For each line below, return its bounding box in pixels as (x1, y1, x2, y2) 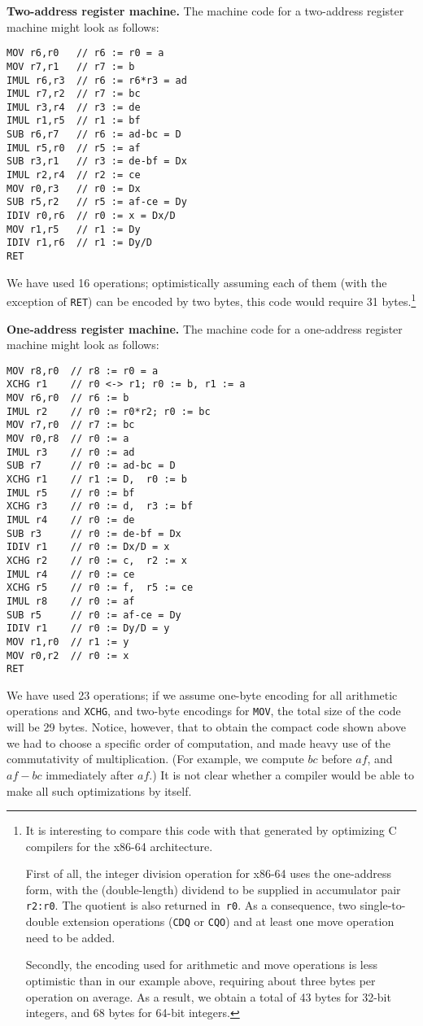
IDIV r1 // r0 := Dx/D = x (7, 541, 170, 553)
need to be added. (25, 928, 116, 945)
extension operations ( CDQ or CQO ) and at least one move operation (62, 913, 395, 930)
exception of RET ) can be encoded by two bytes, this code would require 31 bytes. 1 (7, 290, 416, 309)
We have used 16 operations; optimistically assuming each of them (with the (7, 273, 387, 290)
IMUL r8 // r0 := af (7, 595, 135, 607)
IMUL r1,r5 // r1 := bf (7, 115, 141, 127)
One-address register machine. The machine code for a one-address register (7, 320, 403, 337)
